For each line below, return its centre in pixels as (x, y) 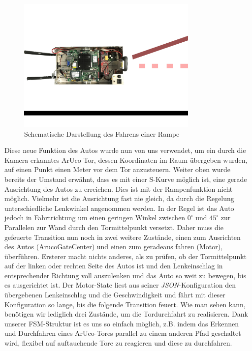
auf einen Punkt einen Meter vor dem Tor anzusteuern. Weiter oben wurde (118, 169)
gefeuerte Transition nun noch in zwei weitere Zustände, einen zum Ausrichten (123, 237)
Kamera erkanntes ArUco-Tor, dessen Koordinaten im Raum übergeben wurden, (126, 160)
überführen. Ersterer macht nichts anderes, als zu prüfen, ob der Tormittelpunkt (126, 256)
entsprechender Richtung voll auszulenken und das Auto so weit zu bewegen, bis (126, 275)
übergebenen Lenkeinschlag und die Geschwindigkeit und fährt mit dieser (115, 295)
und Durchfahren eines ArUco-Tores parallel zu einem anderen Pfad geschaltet (123, 333)
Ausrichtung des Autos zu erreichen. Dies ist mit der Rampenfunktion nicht (119, 189)
